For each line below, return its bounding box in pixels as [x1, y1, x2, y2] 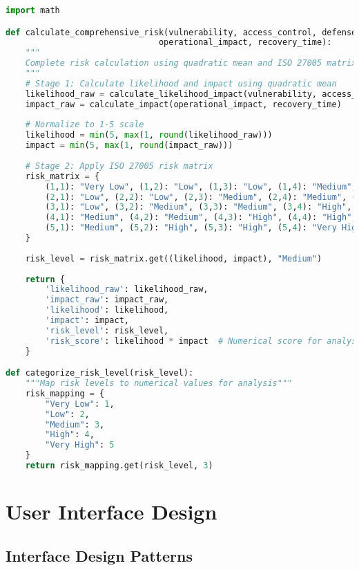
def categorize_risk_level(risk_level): [6, 368, 194, 378]
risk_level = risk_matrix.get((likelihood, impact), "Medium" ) [25, 253, 322, 264]
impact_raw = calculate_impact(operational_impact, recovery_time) [25, 99, 342, 109]
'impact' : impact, [45, 315, 129, 326]
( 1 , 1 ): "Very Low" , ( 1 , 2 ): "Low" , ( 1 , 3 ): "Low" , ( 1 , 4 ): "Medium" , [45, 181, 357, 192]
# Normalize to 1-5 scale [25, 120, 144, 130]
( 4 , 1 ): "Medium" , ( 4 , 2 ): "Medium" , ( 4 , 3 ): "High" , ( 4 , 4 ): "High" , [45, 212, 357, 223]
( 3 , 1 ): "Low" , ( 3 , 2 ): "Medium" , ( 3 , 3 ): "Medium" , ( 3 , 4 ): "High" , [45, 202, 352, 212]
